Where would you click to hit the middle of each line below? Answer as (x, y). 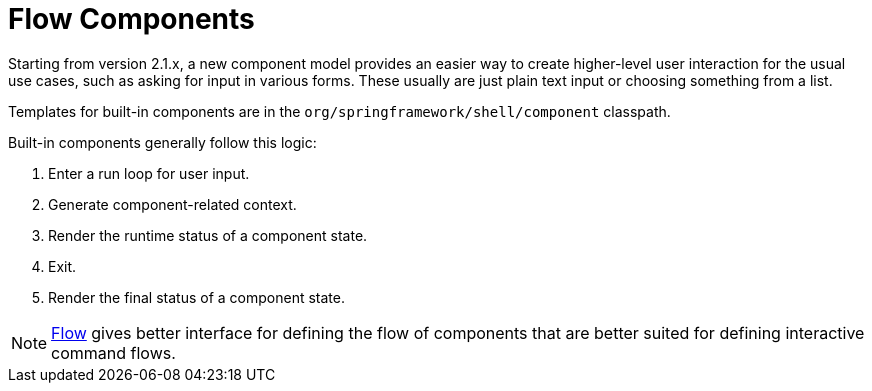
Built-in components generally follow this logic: (162, 142)
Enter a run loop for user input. (149, 173)
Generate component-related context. (172, 204)
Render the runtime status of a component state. (208, 235)
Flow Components (131, 19)
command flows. (113, 352)
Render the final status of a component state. (196, 297)
